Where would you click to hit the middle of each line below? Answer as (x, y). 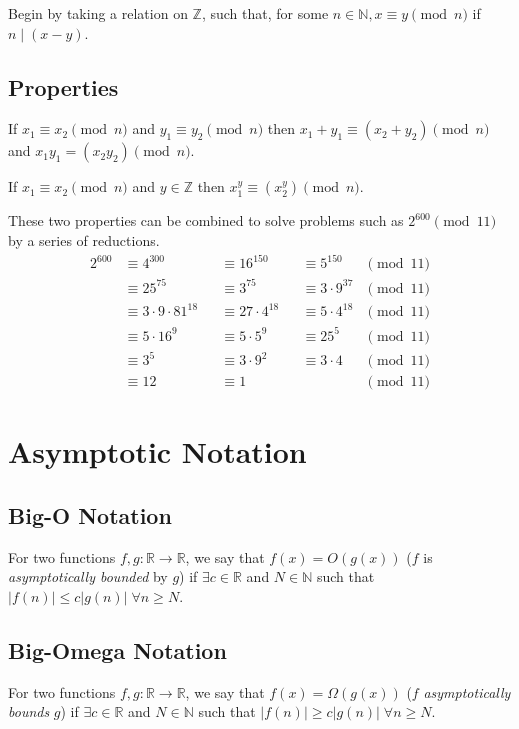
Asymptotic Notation (157, 451)
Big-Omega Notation (117, 650)
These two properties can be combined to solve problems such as (206, 220)
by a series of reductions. (84, 239)
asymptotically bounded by (88, 576)
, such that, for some (265, 13)
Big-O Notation (90, 515)
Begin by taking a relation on (98, 13)
